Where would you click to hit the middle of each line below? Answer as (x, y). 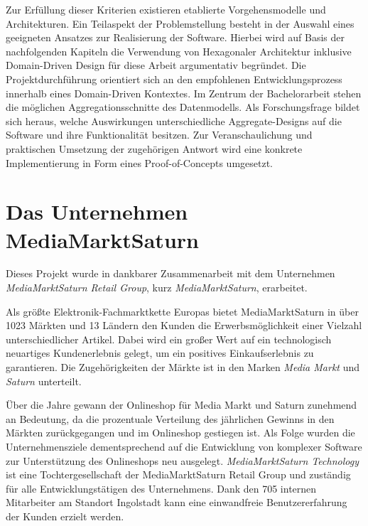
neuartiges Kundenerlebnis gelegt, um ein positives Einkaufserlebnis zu (160, 353)
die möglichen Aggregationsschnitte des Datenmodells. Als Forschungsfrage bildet (183, 107)
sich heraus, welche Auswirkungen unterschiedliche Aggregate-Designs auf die (174, 120)
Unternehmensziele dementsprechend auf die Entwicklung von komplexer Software (184, 446)
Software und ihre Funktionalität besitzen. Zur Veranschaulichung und (159, 135)
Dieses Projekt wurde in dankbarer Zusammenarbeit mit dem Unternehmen (171, 273)
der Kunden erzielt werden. (65, 516)
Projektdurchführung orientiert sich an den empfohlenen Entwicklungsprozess (174, 79)
